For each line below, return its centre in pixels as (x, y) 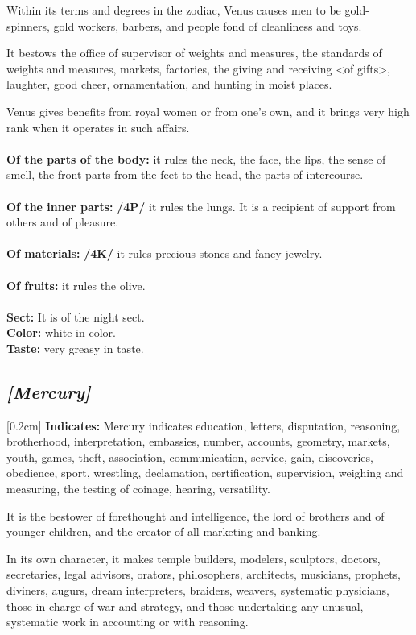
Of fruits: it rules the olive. (76, 285)
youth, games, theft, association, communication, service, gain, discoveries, (190, 457)
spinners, (28, 25)
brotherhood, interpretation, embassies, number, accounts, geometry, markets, (198, 441)
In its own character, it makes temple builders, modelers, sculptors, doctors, (194, 558)
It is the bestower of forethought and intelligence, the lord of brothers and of (196, 515)
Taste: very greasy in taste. (75, 348)
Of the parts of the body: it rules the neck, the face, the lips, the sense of (196, 158)
